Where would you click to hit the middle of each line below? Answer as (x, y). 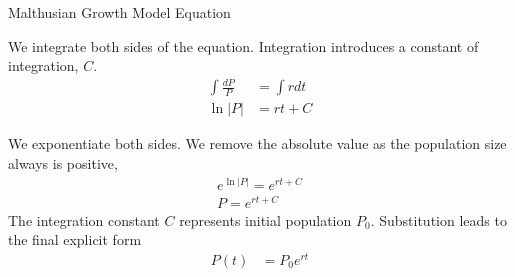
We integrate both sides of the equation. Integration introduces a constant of (243, 45)
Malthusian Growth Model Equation (119, 12)
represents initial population (265, 219)
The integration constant (84, 219)
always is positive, (63, 162)
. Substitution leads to (438, 219)
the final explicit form (75, 239)
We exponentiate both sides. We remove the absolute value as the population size (257, 143)
